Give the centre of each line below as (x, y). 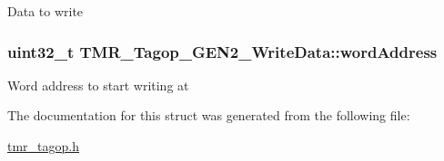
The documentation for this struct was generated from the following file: (209, 115)
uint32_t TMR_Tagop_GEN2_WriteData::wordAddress (222, 51)
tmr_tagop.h (44, 146)
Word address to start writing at (98, 85)
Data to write (45, 11)
